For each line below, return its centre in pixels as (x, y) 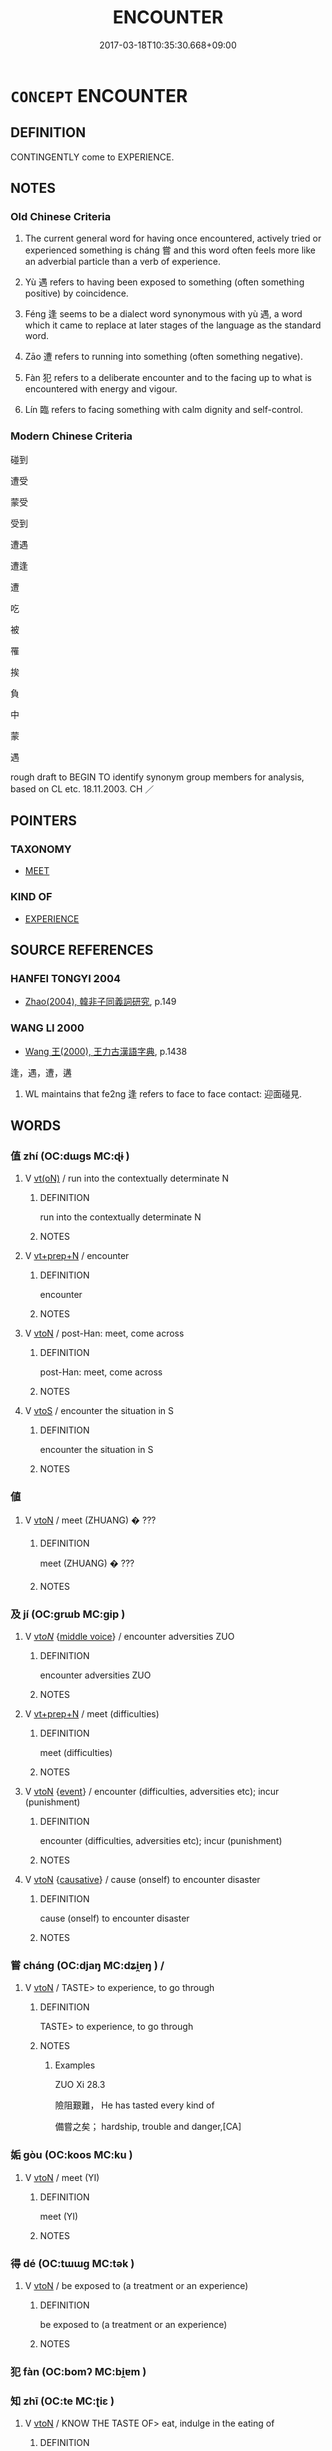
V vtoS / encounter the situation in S (99, 1411)
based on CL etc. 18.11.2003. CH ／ (82, 788)
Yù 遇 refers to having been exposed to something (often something (164, 282)
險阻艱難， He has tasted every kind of (134, 2105)
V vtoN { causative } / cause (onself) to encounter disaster (142, 1879)
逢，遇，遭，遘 (41, 1072)
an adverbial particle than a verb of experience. (122, 262)
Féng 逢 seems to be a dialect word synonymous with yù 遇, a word (163, 314)
